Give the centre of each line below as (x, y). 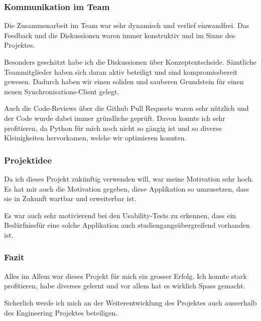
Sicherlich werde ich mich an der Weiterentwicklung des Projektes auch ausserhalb (130, 302)
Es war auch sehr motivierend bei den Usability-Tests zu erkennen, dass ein (120, 215)
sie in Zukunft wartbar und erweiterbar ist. (70, 198)
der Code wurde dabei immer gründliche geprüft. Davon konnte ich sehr (115, 118)
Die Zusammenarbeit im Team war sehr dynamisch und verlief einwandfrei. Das (127, 25)
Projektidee (28, 160)
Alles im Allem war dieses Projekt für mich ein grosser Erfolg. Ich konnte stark (125, 276)
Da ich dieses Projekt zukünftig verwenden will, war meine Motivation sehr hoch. (129, 178)
